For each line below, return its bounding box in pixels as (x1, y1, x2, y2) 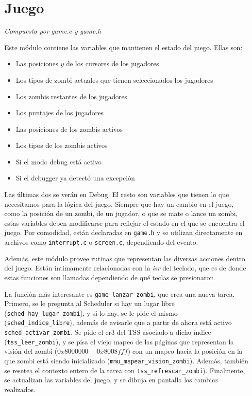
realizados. (4, 384, 35, 394)
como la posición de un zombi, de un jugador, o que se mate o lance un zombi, (4, 208, 238, 218)
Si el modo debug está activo (16, 156, 102, 166)
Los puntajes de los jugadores (16, 108, 104, 118)
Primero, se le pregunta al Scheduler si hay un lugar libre (4, 298, 175, 308)
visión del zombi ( (4, 346, 57, 356)
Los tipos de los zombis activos (16, 140, 108, 150)
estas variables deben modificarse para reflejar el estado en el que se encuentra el (4, 217, 245, 228)
